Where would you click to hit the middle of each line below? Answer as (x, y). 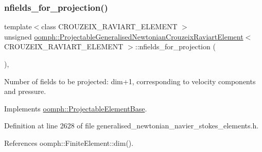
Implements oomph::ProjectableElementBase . (76, 108)
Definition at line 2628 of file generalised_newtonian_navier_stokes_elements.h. (132, 126)
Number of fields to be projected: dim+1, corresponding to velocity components (130, 81)
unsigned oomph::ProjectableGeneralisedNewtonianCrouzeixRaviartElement (124, 36)
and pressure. (25, 91)
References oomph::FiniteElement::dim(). (69, 142)
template (18, 26)
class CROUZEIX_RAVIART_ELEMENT (109, 26)
